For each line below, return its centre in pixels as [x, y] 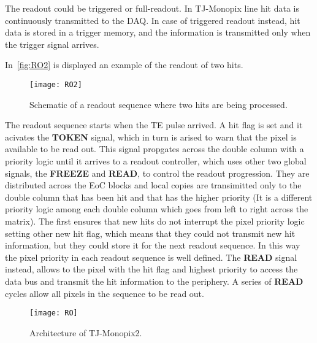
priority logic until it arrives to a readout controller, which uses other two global [156, 161]
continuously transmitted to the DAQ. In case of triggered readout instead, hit [153, 20]
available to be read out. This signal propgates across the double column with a [155, 149]
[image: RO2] [56, 84]
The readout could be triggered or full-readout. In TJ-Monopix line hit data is [152, 8]
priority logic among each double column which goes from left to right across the [157, 209]
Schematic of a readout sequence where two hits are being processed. [158, 104]
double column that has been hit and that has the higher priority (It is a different [159, 197]
